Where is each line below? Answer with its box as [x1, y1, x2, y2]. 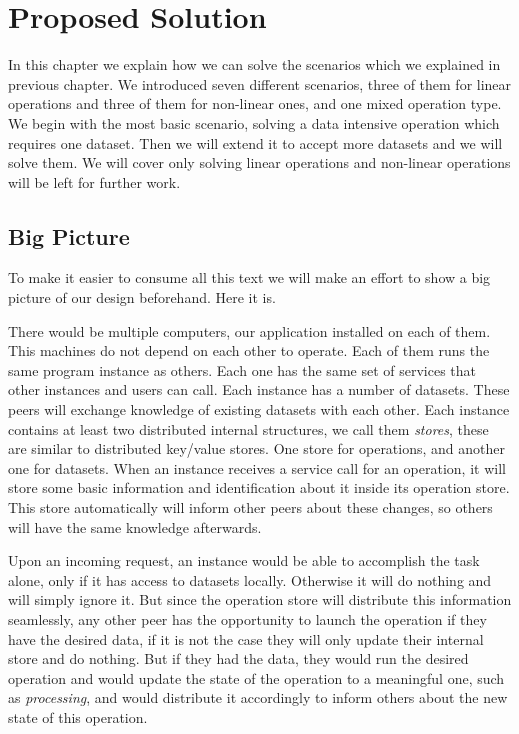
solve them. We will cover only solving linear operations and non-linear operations [8, 152, 511, 173]
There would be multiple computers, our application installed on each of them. [8, 320, 491, 341]
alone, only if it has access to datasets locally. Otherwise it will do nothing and [8, 569, 492, 590]
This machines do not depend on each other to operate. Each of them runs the [8, 340, 490, 361]
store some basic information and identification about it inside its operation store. [8, 477, 510, 498]
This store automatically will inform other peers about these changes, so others [8, 497, 493, 518]
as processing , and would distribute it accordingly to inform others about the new [8, 687, 508, 708]
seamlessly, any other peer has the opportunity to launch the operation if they [8, 608, 487, 629]
